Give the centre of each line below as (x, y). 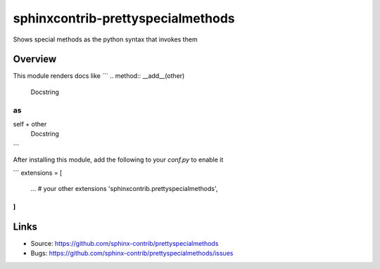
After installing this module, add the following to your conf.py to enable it (118, 160)
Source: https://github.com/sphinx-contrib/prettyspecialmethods (125, 243)
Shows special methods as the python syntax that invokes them (105, 39)
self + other (30, 124)
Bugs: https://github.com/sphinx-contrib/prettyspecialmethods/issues (132, 254)
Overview (35, 59)
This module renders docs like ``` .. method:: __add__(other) (99, 76)
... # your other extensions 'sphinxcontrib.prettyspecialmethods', (124, 188)
